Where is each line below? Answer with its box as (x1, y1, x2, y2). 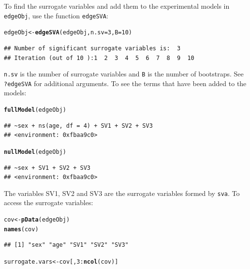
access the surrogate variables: (4, 197, 93, 208)
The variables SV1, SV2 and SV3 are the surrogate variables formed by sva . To (4, 188, 240, 198)
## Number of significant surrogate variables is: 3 (4, 45, 181, 52)
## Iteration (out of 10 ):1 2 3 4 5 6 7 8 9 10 (4, 54, 194, 61)
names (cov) (4, 225, 39, 233)
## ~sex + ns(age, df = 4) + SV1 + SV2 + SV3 (4, 122, 153, 129)
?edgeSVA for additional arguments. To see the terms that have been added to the (4, 78, 247, 88)
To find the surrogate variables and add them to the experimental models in (4, 1, 230, 11)
